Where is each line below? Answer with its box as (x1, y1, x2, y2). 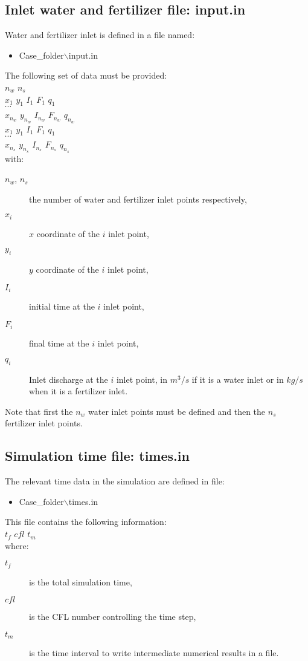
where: (5, 539, 29, 552)
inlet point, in (116, 373, 167, 385)
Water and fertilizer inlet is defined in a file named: (5, 28, 195, 41)
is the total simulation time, (29, 575, 132, 588)
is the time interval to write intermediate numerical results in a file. (29, 646, 279, 659)
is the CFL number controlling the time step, (29, 610, 196, 623)
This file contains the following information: (5, 515, 167, 528)
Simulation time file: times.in (5, 446, 190, 465)
